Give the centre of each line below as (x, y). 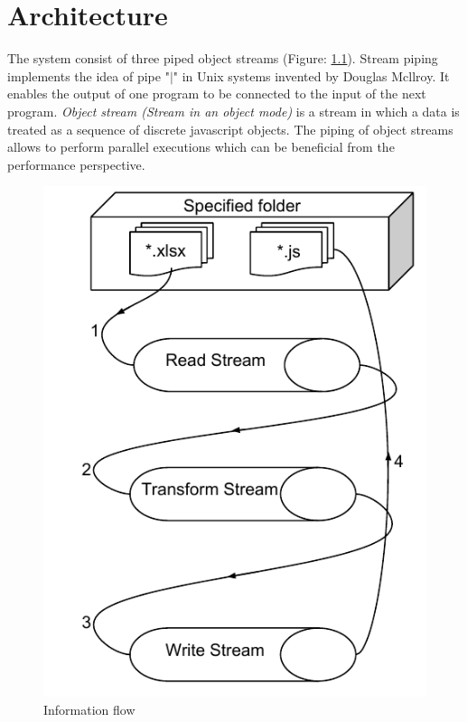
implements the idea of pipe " (89, 75)
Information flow (89, 709)
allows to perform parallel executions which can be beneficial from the (201, 147)
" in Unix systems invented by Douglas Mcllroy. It (311, 75)
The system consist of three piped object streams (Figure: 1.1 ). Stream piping (223, 58)
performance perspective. (76, 164)
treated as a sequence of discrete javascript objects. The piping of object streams (230, 129)
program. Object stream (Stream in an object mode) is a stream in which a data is (233, 111)
